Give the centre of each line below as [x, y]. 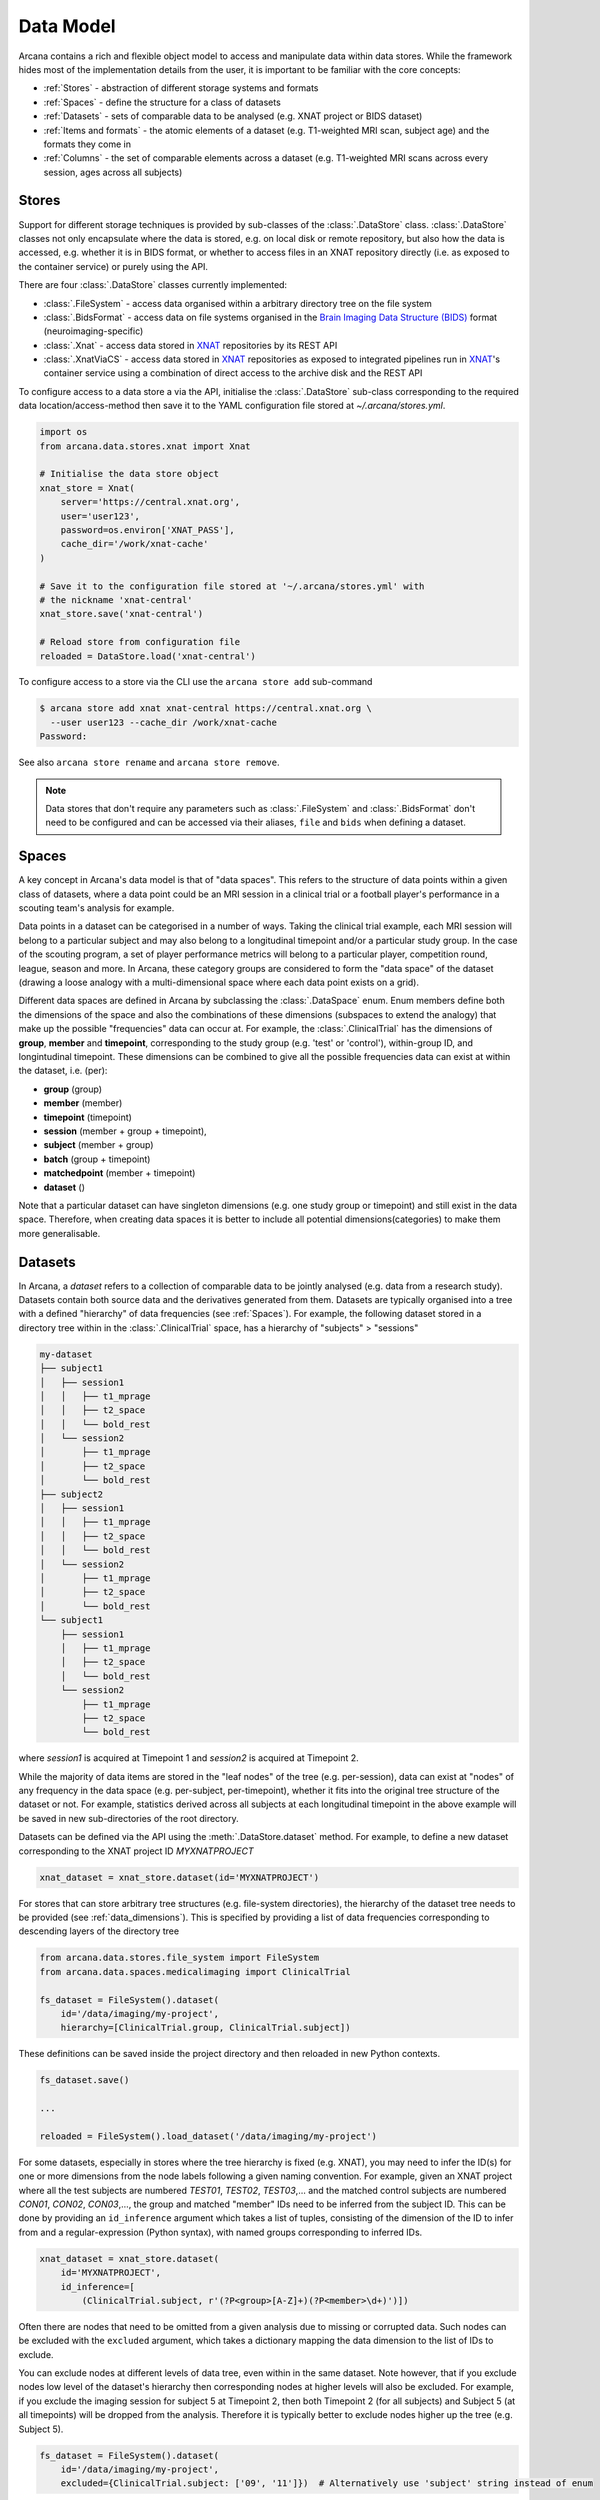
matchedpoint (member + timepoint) [119, 1173]
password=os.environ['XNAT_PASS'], [147, 529]
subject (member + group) [98, 1145]
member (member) [83, 1103]
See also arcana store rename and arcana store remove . [149, 762]
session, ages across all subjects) [113, 172]
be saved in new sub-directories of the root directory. [128, 1818]
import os [63, 432]
